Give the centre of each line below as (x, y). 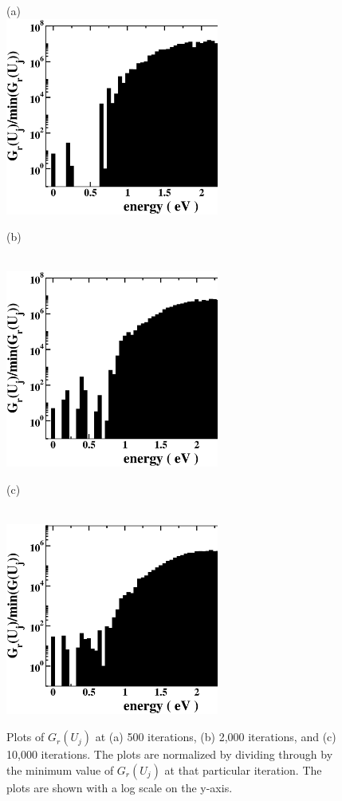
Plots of (26, 737)
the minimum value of (60, 769)
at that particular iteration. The (243, 769)
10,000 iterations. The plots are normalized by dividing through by (170, 754)
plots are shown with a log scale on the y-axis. (120, 787)
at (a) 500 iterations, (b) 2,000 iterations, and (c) (216, 737)
